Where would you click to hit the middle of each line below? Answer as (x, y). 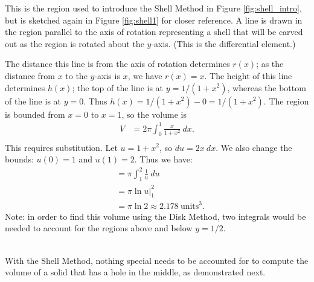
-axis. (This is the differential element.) (223, 43)
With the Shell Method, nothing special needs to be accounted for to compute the (157, 260)
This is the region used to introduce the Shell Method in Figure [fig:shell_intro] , (153, 8)
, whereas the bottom (267, 87)
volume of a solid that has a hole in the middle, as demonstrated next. (135, 272)
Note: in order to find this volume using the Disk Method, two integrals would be (155, 216)
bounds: (19, 159)
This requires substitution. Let (61, 147)
